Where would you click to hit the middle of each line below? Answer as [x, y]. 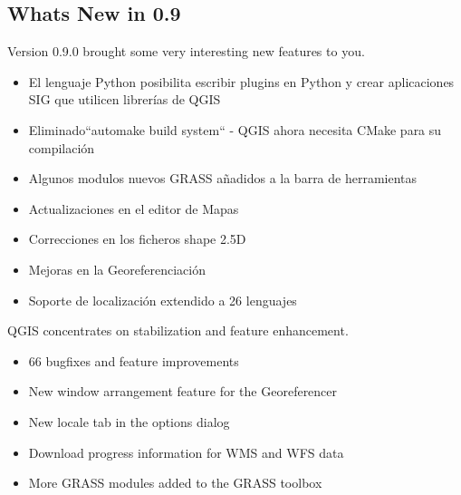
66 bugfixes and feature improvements [134, 360]
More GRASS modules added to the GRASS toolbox [175, 483]
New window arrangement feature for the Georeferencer [183, 391]
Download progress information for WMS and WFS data [186, 452]
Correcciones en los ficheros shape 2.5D [137, 239]
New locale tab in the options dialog [129, 421]
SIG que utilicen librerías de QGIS [125, 99]
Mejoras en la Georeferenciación [117, 269]
